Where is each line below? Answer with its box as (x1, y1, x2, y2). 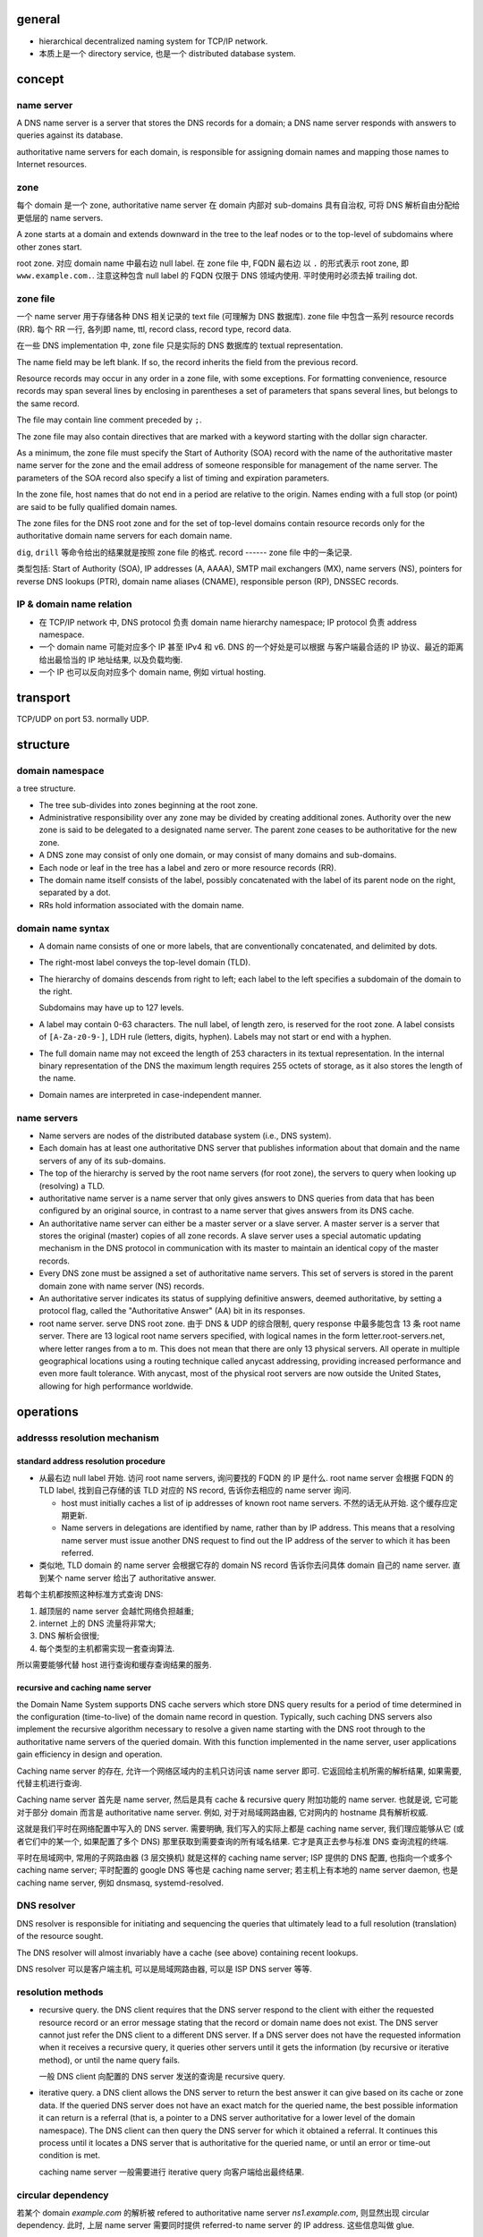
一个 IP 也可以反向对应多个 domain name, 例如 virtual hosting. (38, 667, 267, 677)
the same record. (16, 398, 80, 409)
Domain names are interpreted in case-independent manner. (38, 1089, 262, 1100)
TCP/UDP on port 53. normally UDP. (16, 714, 149, 725)
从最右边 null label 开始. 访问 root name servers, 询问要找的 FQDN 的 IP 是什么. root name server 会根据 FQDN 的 (38, 1472, 454, 1483)
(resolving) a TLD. (38, 1180, 105, 1191)
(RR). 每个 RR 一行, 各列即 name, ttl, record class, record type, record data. (16, 323, 292, 335)
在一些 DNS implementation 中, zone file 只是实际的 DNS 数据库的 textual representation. (16, 340, 343, 351)
